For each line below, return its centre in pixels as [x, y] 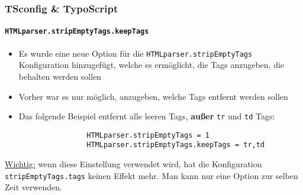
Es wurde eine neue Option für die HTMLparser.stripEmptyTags [136, 53]
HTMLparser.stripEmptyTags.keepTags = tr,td [176, 145]
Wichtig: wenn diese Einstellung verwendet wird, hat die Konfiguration [133, 164]
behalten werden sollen [60, 76]
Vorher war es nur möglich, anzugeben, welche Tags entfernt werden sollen [153, 96]
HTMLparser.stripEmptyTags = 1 [148, 135]
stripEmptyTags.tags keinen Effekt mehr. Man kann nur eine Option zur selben [151, 175]
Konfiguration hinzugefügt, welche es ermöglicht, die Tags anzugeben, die [151, 65]
